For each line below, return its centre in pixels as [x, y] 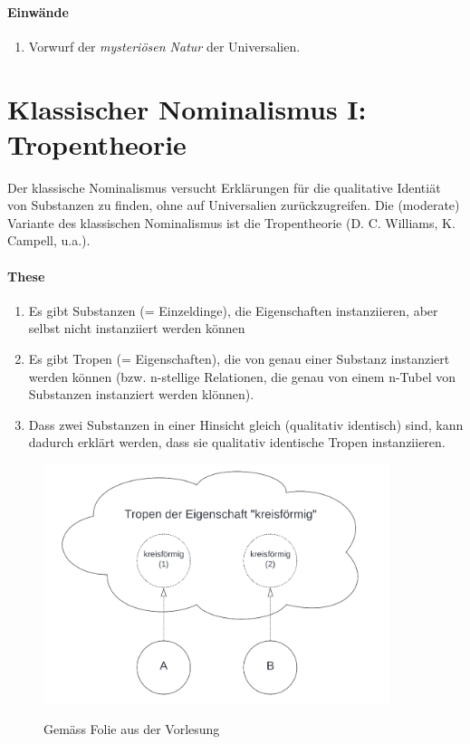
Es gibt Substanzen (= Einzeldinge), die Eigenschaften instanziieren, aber [233, 310]
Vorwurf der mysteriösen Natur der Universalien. [164, 46]
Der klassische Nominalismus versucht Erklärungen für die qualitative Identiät [224, 187]
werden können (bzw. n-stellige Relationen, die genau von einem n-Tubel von [242, 376]
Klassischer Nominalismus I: [187, 108]
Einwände [38, 11]
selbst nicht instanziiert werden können [137, 328]
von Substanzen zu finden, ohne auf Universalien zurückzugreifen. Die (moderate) [234, 205]
